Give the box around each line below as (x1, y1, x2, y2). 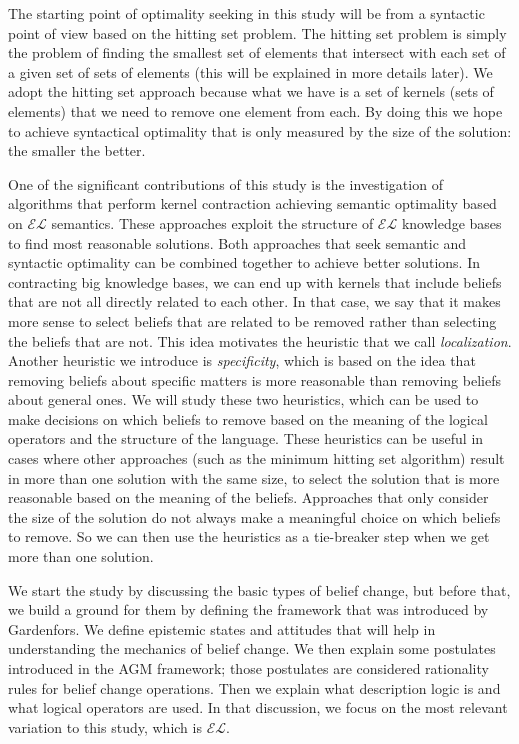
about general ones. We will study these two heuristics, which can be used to (8, 389, 479, 410)
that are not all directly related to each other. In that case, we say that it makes (8, 291, 501, 312)
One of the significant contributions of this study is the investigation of (8, 173, 443, 194)
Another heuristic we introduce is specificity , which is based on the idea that (8, 350, 476, 371)
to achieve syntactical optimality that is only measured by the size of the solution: (8, 120, 512, 141)
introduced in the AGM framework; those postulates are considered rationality (8, 658, 489, 678)
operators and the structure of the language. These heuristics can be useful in (8, 428, 484, 449)
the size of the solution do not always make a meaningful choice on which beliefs (8, 506, 501, 527)
